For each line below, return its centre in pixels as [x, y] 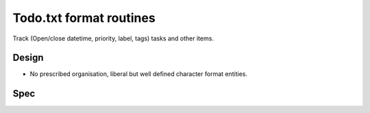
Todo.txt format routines [84, 18]
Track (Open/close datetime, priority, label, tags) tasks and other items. [113, 38]
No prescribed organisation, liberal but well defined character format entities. [139, 74]
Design [28, 58]
